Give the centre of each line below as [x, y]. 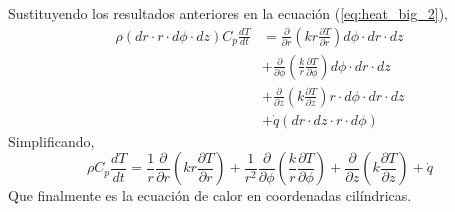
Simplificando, [51, 140]
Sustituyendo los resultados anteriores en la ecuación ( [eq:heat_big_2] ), [228, 13]
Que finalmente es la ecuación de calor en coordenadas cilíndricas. [210, 195]
